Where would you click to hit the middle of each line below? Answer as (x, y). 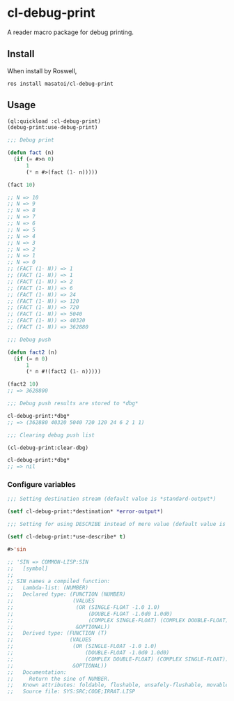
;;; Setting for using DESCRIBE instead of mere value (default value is (117, 525)
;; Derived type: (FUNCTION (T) (57, 633)
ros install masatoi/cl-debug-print (60, 84)
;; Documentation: (37, 672)
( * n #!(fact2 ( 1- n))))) (63, 372)
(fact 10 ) (22, 185)
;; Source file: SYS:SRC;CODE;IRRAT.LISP (71, 692)
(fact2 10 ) (23, 384)
